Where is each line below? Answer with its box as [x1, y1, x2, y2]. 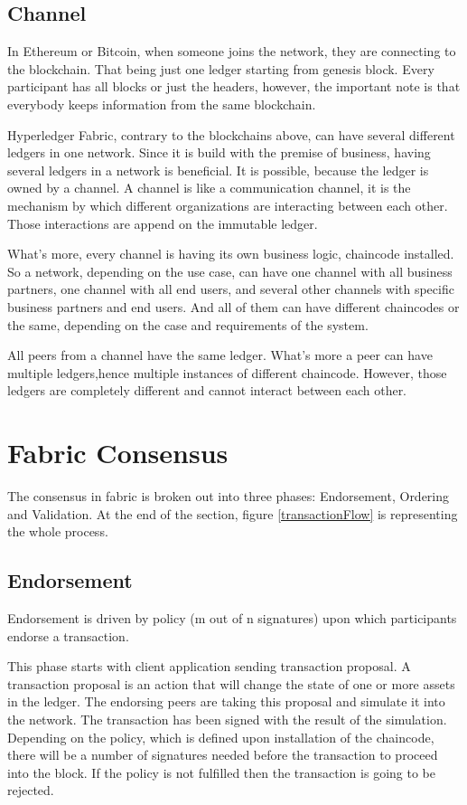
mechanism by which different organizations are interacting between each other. [7, 195, 448, 214]
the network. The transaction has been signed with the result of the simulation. [7, 709, 447, 728]
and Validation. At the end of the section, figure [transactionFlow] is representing [7, 504, 458, 523]
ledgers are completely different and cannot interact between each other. [7, 381, 407, 400]
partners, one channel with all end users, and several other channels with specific [7, 279, 454, 298]
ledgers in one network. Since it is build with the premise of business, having [7, 143, 431, 162]
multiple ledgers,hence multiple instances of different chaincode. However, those [7, 363, 447, 382]
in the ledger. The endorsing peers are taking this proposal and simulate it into [7, 692, 445, 711]
